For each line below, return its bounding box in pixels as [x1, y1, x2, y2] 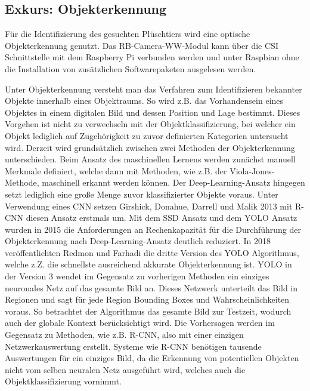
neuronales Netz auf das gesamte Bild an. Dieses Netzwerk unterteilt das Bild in [5, 281, 298, 294]
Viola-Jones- [230, 164, 275, 177]
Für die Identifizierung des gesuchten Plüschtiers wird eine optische [5, 27, 250, 40]
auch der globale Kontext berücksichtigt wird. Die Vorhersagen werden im [5, 316, 275, 329]
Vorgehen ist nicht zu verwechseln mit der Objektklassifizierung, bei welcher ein [5, 118, 296, 130]
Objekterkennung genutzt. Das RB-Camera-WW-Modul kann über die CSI [5, 39, 278, 51]
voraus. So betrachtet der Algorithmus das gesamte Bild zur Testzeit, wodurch [5, 304, 292, 317]
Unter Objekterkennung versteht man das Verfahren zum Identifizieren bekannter [5, 82, 302, 95]
